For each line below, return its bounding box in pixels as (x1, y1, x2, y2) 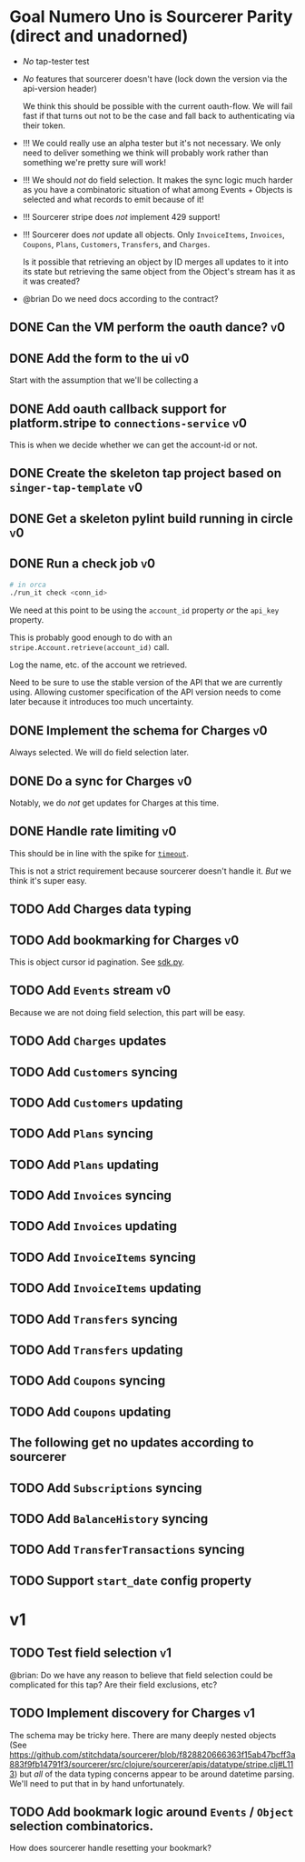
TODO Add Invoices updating (9, 1218, 177, 1234)
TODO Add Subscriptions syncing (9, 1480, 202, 1496)
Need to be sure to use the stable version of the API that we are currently (9, 677, 283, 688)
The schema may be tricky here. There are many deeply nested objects (9, 1729, 277, 1740)
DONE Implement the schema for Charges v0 (9, 723, 268, 738)
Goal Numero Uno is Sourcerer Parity (9, 6, 293, 27)
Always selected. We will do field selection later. (9, 747, 189, 758)
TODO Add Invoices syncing (9, 1188, 172, 1204)
